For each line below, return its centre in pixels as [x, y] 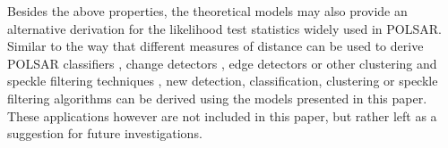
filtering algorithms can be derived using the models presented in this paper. [217, 98]
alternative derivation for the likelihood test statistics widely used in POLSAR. [224, 28]
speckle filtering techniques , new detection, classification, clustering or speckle [223, 81]
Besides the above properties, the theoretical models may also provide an [207, 11]
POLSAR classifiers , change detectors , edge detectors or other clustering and [222, 63]
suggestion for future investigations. [105, 133]
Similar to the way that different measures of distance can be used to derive [215, 46]
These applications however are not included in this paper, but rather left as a [222, 115]
